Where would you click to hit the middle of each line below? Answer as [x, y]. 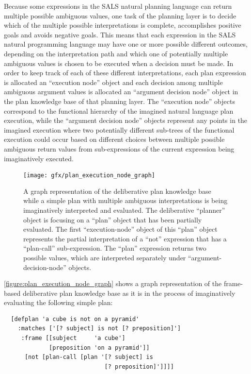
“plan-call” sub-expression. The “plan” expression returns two [115, 248]
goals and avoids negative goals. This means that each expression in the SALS [120, 34]
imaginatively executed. [39, 158]
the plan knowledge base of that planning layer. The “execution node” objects [119, 101]
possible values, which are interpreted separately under [105, 257]
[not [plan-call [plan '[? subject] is [89, 357]
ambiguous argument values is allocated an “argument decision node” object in [121, 92]
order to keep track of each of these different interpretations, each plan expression [125, 73]
